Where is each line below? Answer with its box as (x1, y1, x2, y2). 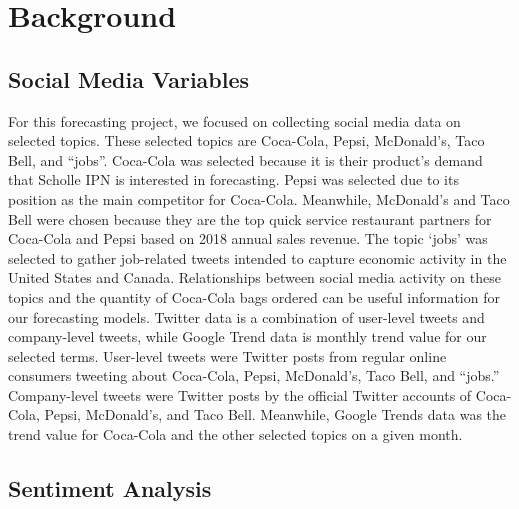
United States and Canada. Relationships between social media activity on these (8, 267, 501, 288)
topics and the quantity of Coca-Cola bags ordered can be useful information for (8, 286, 500, 307)
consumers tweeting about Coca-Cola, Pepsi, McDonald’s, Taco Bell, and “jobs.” (8, 365, 500, 386)
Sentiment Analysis (8, 473, 212, 504)
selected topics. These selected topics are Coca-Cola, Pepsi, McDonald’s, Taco (8, 130, 485, 151)
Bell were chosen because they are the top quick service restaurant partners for (8, 208, 492, 229)
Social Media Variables (8, 63, 250, 94)
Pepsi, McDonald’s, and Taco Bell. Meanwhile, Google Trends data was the (44, 404, 507, 425)
